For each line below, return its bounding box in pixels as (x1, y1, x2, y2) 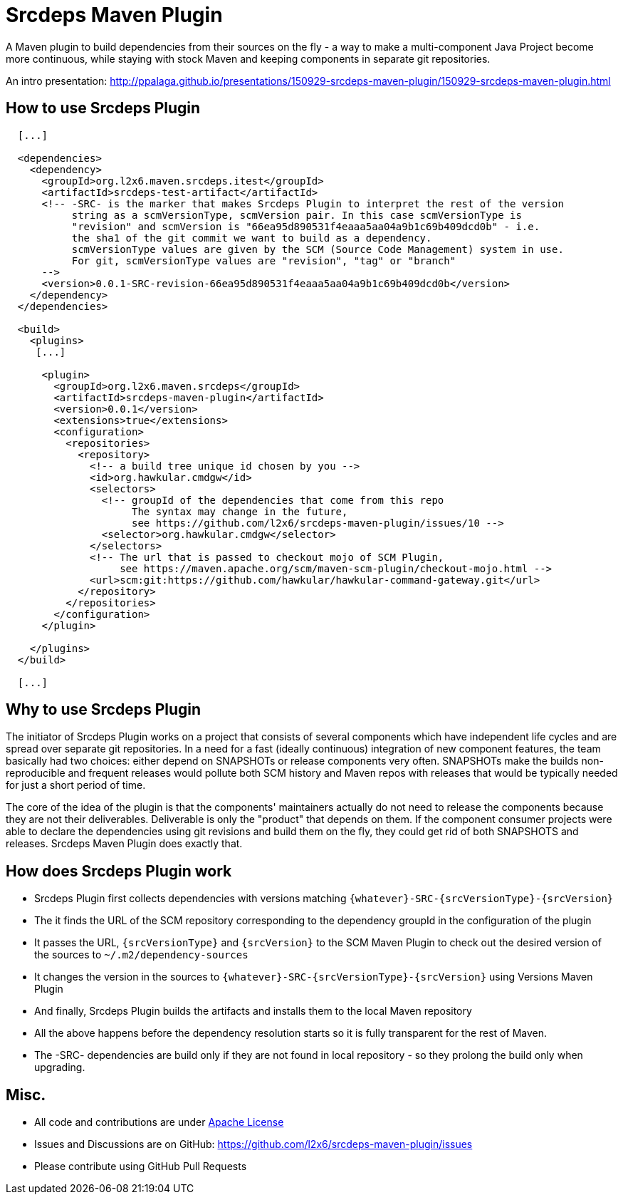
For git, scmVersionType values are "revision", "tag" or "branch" (71, 254, 456, 267)
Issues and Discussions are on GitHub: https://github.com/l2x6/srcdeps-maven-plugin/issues (34, 1138, 473, 1151)
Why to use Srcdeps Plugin (6, 700, 201, 719)
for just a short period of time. (6, 779, 146, 792)
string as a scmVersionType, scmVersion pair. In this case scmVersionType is (71, 209, 522, 221)
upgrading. (34, 1061, 85, 1074)
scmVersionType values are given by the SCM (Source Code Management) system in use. (71, 243, 564, 255)
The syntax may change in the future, (132, 505, 348, 517)
